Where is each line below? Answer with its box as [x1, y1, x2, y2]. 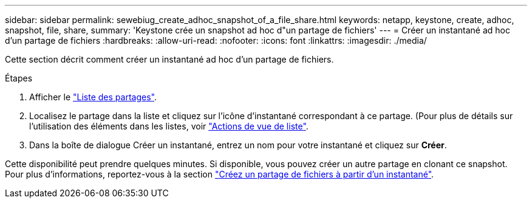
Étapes [5, 73, 33, 83]
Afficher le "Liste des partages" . [29, 92, 157, 102]
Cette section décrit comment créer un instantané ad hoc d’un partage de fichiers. [5, 54, 334, 64]
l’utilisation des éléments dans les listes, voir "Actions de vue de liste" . [29, 121, 309, 131]
